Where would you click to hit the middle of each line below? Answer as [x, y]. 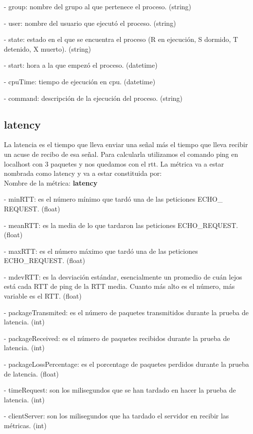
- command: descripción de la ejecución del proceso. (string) [93, 98]
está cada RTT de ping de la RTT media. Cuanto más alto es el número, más [119, 286]
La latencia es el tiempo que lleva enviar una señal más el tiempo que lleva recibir [126, 144]
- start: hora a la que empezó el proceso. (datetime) [81, 65]
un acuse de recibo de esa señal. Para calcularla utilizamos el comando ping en [121, 154]
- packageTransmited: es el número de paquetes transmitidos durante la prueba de [126, 312]
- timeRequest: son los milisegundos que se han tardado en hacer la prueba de [120, 390]
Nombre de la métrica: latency [51, 182]
